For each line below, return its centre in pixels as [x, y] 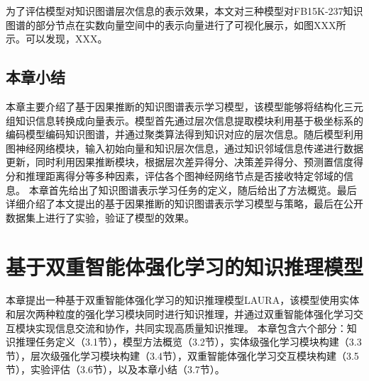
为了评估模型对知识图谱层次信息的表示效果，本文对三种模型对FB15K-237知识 [184, 11]
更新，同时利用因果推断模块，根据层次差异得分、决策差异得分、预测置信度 [180, 162]
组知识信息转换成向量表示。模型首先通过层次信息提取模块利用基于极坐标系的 [184, 120]
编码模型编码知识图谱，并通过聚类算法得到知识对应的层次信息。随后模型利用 [184, 134]
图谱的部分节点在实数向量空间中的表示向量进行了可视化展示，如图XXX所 [176, 24]
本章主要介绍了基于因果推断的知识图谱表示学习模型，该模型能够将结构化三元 [184, 106]
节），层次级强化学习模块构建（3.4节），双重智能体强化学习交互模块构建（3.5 [182, 355]
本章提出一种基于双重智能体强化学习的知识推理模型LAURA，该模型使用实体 [183, 300]
